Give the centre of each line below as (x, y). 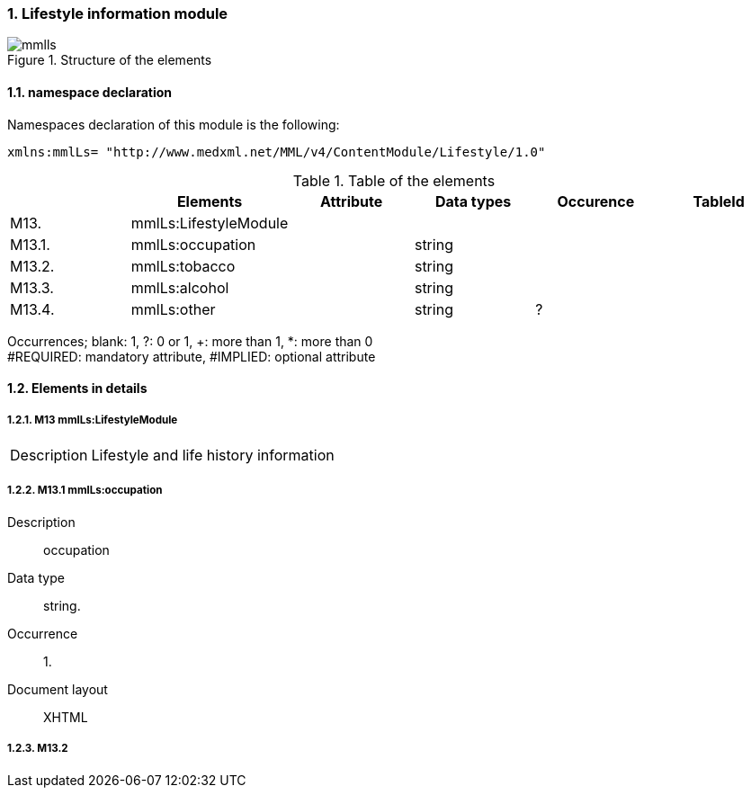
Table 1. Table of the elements (394, 180)
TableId (719, 201)
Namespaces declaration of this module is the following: (174, 124)
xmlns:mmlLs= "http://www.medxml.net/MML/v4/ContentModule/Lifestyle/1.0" (277, 152)
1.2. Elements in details (77, 389)
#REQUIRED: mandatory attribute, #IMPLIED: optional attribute (192, 356)
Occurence (596, 201)
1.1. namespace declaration (90, 92)
